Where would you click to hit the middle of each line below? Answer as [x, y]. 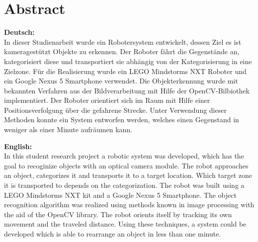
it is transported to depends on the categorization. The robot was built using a [124, 185]
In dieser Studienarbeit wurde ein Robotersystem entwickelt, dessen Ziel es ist [123, 41]
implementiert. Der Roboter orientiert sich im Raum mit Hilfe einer [107, 100]
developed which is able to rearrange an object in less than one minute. [113, 234]
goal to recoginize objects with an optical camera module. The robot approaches [126, 165]
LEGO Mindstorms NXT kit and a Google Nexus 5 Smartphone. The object [120, 195]
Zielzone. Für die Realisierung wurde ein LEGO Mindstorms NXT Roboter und [125, 71]
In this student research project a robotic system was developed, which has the [124, 156]
